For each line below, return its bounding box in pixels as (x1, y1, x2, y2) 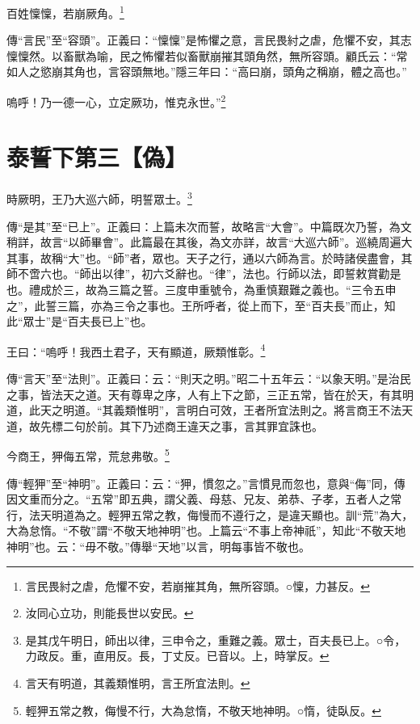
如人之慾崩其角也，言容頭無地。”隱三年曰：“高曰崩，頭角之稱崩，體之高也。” (6, 63, 407, 80)
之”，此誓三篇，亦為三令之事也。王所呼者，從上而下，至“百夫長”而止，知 (6, 297, 396, 314)
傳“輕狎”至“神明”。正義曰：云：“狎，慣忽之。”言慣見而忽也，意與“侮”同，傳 (6, 474, 405, 491)
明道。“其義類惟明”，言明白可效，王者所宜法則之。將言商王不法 (62, 402, 402, 419)
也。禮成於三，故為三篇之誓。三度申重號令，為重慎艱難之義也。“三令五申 (6, 281, 397, 298)
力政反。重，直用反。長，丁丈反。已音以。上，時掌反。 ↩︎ (25, 647, 330, 664)
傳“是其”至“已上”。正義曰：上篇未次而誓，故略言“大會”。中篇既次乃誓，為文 (6, 217, 412, 234)
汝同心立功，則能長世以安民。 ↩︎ (25, 604, 194, 621)
